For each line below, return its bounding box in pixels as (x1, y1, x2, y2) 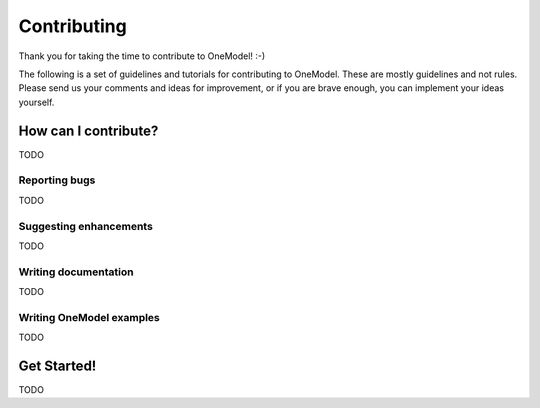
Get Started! (18, 358, 97, 374)
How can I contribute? (18, 122, 159, 139)
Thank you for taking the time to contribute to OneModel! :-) (18, 50, 266, 62)
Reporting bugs (18, 173, 96, 187)
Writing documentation (18, 265, 134, 279)
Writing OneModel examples (18, 310, 160, 324)
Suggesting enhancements (18, 219, 154, 233)
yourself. (18, 96, 55, 108)
